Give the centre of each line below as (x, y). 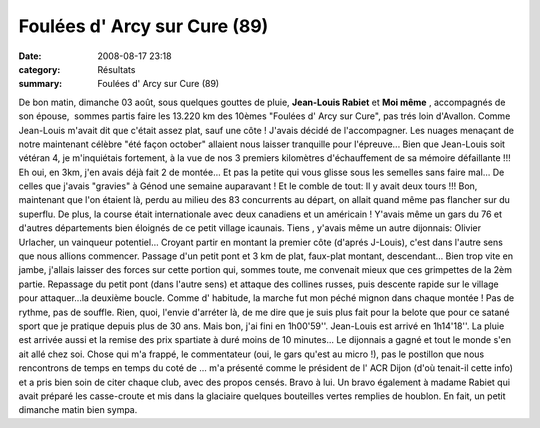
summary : (40, 84)
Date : (30, 56)
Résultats (116, 69)
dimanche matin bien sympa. (78, 410)
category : (39, 69)
